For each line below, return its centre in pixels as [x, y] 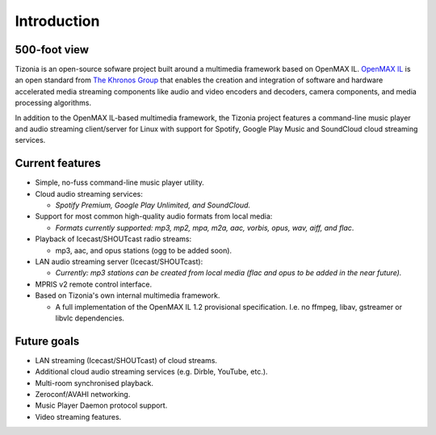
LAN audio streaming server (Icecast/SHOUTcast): [119, 261]
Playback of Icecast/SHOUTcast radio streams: [113, 239]
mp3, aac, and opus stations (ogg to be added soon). [144, 250]
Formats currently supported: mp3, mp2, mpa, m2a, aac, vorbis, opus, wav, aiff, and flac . [205, 228]
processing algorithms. [53, 103]
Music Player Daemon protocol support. [101, 406]
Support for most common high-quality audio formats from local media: [154, 216]
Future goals [47, 341]
